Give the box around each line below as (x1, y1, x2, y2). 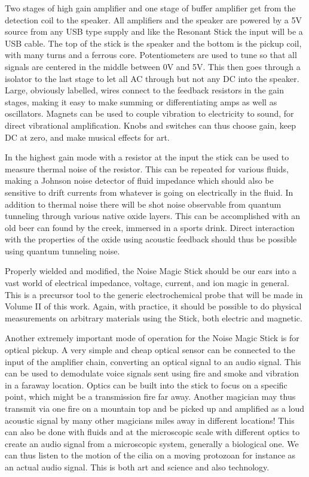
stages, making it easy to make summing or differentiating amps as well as (5, 95, 277, 108)
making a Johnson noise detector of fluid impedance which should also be (5, 174, 274, 187)
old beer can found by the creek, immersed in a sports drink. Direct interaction (5, 221, 295, 233)
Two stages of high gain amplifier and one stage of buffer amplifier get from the (5, 2, 296, 14)
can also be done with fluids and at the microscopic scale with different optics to (5, 426, 300, 438)
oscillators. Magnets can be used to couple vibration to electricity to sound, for (5, 107, 294, 120)
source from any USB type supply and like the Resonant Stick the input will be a (5, 25, 303, 38)
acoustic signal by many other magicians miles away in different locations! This (5, 414, 295, 426)
